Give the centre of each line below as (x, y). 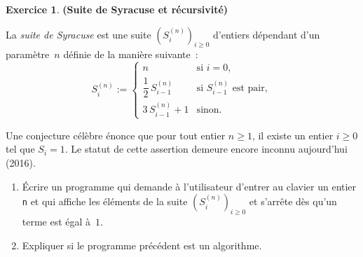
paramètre (28, 54)
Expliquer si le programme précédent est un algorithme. (142, 245)
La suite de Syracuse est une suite (78, 34)
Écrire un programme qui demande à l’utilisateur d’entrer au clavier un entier (189, 186)
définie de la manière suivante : (131, 54)
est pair (248, 88)
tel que (20, 149)
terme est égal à (56, 222)
